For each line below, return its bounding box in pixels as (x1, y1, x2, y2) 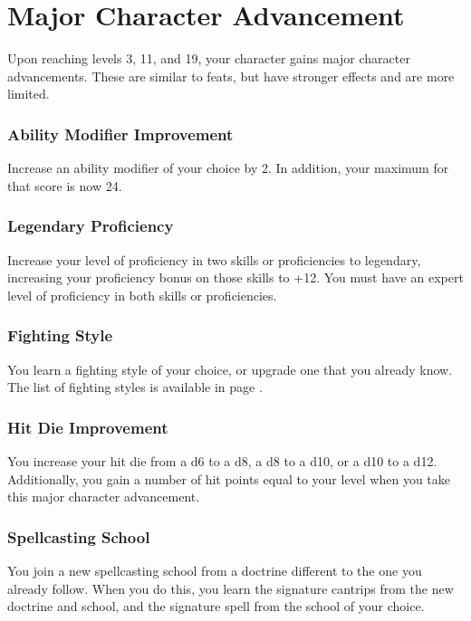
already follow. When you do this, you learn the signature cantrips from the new (7, 578, 454, 597)
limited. (7, 84, 50, 103)
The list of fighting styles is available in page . (7, 377, 263, 396)
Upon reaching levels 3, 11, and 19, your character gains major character (7, 49, 410, 68)
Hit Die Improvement (7, 416, 168, 438)
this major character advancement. (7, 487, 200, 506)
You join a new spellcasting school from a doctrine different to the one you (7, 560, 422, 579)
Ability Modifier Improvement (7, 122, 234, 145)
